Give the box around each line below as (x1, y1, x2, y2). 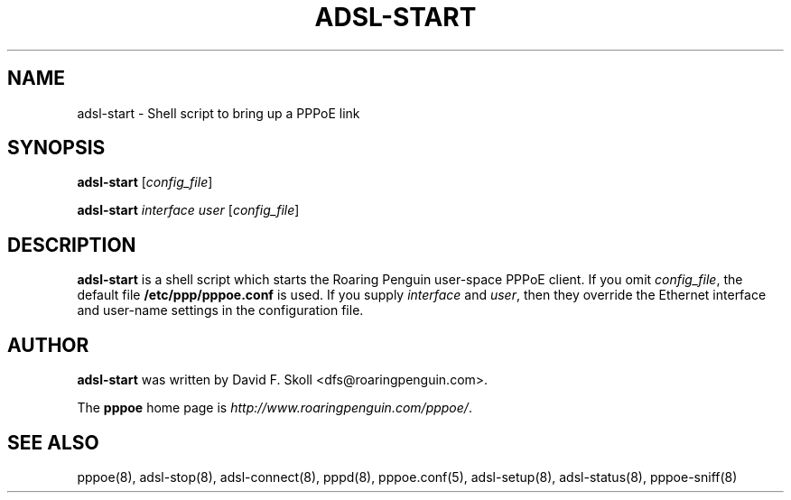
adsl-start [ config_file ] (77, 174, 213, 190)
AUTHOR (7, 333, 89, 356)
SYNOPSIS (7, 136, 106, 160)
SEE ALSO (7, 431, 99, 454)
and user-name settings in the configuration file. (77, 302, 364, 319)
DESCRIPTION (7, 233, 136, 256)
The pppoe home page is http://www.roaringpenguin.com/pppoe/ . (77, 400, 472, 416)
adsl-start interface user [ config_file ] (77, 202, 300, 218)
